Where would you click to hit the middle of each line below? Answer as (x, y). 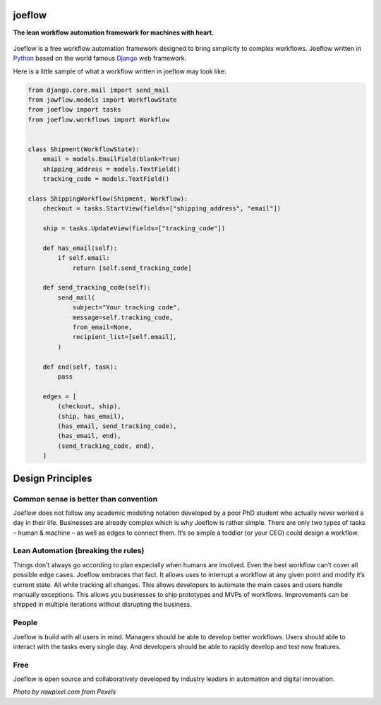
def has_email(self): (80, 248)
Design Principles (53, 478)
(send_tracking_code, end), (106, 446)
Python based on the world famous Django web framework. (100, 58)
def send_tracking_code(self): (97, 288)
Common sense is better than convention (85, 499)
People (25, 623)
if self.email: (84, 258)
